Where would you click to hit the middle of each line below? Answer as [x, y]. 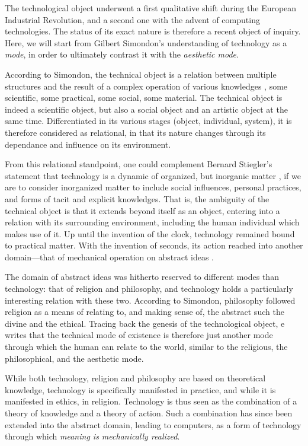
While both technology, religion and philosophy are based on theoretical [135, 378]
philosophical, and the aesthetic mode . [74, 358]
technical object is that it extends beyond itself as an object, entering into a [142, 210]
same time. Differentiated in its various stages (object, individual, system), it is [148, 121]
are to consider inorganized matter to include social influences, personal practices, [153, 187]
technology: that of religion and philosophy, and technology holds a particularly [149, 289]
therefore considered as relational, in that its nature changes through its [135, 132]
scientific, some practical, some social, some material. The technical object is [144, 98]
